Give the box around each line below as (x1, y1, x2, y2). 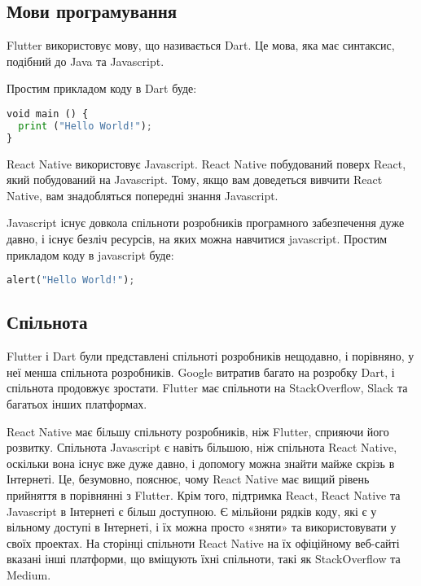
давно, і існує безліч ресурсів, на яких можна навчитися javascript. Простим (7, 230, 388, 247)
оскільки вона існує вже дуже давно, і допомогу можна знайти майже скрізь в (7, 454, 395, 471)
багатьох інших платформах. (7, 396, 147, 413)
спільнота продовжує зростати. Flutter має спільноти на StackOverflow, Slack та (7, 379, 408, 396)
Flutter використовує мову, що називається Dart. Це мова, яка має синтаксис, (7, 37, 395, 54)
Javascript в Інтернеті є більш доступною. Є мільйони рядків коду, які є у (7, 502, 377, 519)
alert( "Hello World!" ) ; (7, 274, 135, 286)
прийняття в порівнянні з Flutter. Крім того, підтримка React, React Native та (7, 487, 401, 503)
